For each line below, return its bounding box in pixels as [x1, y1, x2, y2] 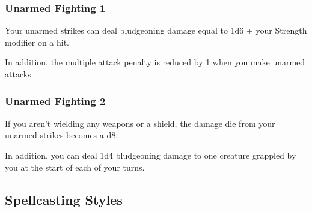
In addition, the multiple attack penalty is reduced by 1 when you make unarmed [5, 56, 305, 68]
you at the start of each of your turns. [5, 160, 145, 173]
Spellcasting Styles [5, 190, 123, 208]
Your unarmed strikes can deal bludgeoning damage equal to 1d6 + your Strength [5, 24, 307, 37]
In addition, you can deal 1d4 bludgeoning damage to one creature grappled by [5, 149, 296, 161]
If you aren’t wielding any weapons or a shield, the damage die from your [5, 117, 275, 129]
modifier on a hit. [5, 35, 70, 48]
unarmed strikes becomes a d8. [5, 129, 118, 141]
